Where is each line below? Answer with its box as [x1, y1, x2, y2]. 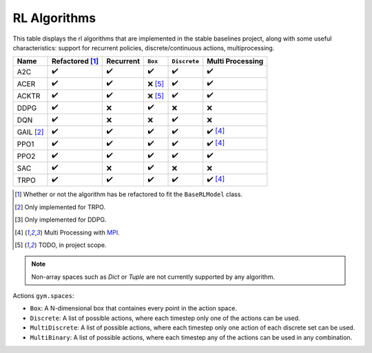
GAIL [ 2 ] [17, 127, 44, 137]
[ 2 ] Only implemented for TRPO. [14, 203, 106, 211]
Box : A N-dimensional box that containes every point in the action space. [30, 304, 238, 312]
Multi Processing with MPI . [43, 228, 120, 237]
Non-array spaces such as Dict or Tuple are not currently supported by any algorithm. [31, 272, 276, 281]
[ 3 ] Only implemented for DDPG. [14, 215, 107, 224]
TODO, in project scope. [38, 241, 107, 249]
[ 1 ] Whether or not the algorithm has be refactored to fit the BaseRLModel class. [14, 190, 242, 199]
